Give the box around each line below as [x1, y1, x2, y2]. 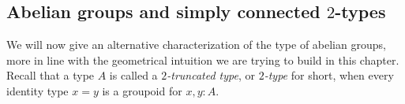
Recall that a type [6, 67, 95, 84]
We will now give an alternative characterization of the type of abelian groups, [6, 36, 386, 53]
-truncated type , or [167, 67, 256, 84]
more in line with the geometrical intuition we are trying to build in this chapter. [6, 51, 399, 68]
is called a [109, 67, 158, 84]
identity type [6, 82, 69, 98]
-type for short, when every [264, 67, 394, 84]
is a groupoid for [102, 82, 182, 98]
